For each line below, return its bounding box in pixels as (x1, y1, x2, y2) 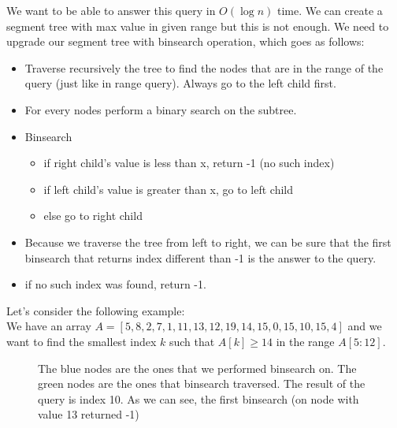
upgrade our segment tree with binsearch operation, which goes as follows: (6, 33, 365, 50)
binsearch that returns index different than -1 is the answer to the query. (24, 249, 377, 266)
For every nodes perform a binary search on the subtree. (24, 101, 297, 117)
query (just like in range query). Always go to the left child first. (24, 75, 336, 91)
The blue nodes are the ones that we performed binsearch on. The (38, 359, 357, 376)
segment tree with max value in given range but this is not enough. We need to (6, 17, 389, 34)
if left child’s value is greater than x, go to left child (43, 181, 293, 197)
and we (347, 318, 382, 334)
